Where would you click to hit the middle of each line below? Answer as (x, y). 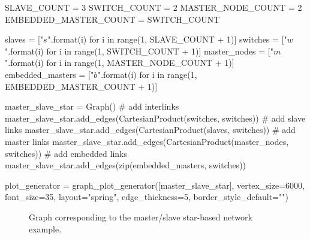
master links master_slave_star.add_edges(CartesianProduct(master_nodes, (147, 141)
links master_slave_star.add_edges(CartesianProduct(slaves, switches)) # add (150, 130)
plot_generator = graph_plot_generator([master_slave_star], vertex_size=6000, (155, 185)
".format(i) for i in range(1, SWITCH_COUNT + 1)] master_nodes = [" (139, 51)
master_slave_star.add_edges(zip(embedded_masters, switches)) (126, 165)
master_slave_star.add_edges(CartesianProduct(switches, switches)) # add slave (155, 118)
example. (45, 229)
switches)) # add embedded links (66, 153)
